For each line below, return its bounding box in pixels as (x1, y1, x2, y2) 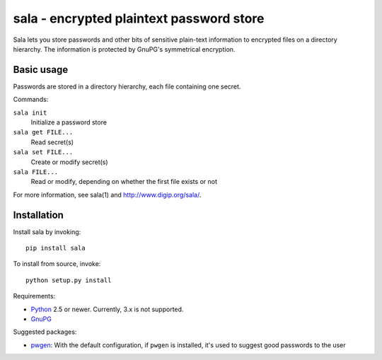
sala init (13, 108, 47, 117)
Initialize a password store (30, 118, 108, 127)
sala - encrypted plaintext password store (13, 11, 265, 26)
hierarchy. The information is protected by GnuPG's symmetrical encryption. (13, 45, 236, 53)
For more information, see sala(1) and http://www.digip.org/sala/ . (13, 190, 202, 199)
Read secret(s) (30, 138, 74, 146)
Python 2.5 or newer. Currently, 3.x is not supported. (30, 305, 184, 313)
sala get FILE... (13, 128, 74, 137)
